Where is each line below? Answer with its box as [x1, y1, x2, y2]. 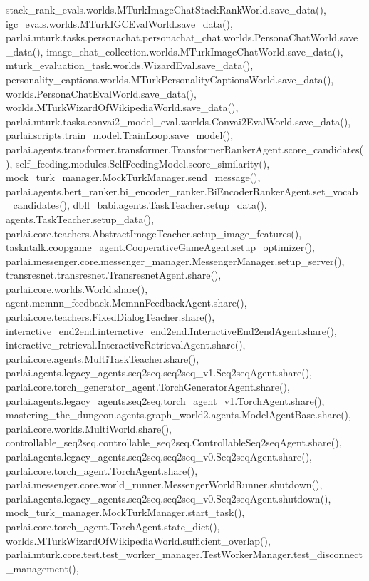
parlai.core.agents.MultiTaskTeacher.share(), [6, 351, 199, 366]
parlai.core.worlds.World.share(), [6, 281, 148, 296]
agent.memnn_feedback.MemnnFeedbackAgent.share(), [6, 295, 247, 310]
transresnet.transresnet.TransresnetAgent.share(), [6, 267, 222, 282]
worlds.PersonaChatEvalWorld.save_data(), [6, 86, 197, 101]
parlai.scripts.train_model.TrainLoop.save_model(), [6, 128, 234, 143]
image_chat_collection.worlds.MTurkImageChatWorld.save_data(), [46, 43, 343, 58]
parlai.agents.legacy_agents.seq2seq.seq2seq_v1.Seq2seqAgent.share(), [6, 365, 313, 380]
